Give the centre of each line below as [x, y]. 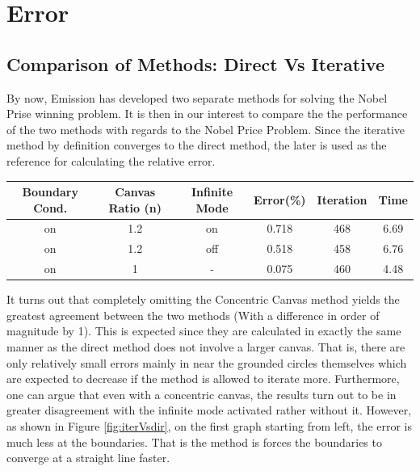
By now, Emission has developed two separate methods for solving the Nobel [197, 97]
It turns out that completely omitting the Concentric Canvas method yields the [203, 299]
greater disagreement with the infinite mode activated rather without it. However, [209, 410]
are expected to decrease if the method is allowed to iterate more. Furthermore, [203, 378]
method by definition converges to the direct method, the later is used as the [197, 145]
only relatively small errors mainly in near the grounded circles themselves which [207, 362]
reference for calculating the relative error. [111, 160]
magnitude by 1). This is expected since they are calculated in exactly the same [204, 331]
